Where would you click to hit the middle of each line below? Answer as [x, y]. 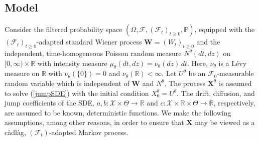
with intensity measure [72, 63]
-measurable [235, 73]
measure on [22, 73]
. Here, [198, 63]
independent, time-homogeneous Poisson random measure [93, 53]
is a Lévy [233, 63]
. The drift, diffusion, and [216, 93]
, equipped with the [225, 29]
